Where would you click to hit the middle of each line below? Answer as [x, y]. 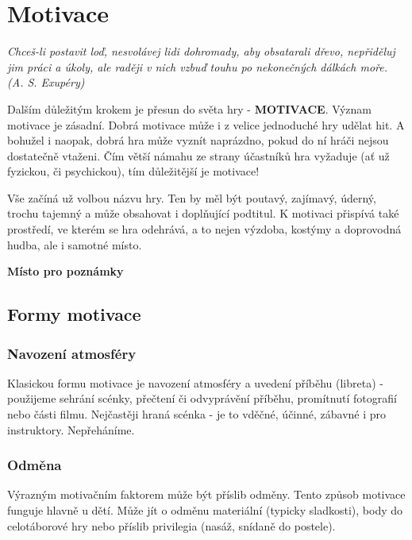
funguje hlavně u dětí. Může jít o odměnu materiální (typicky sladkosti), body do [205, 510]
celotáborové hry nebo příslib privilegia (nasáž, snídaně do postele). [171, 525]
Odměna [35, 465]
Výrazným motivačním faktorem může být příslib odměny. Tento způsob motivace [206, 494]
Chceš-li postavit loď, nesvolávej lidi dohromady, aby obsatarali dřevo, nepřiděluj [201, 51]
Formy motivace [74, 314]
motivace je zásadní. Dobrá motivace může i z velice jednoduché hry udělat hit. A [206, 124]
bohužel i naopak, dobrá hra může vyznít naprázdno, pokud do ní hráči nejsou [198, 140]
